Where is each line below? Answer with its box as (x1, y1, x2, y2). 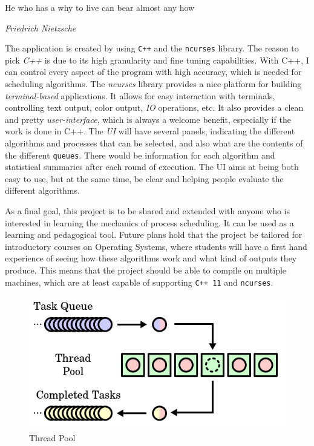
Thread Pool (29, 431, 76, 444)
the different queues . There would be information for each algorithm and (5, 148, 275, 161)
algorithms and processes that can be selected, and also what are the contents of (5, 137, 303, 149)
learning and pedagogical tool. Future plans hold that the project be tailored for (5, 228, 303, 241)
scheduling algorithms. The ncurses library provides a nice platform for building (5, 77, 302, 90)
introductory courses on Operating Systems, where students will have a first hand (5, 240, 307, 252)
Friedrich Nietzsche (5, 21, 76, 34)
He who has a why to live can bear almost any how (5, 1, 195, 13)
